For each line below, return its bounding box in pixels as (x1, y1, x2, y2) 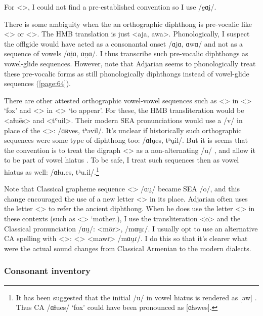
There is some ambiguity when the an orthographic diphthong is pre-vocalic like (4, 18, 252, 29)
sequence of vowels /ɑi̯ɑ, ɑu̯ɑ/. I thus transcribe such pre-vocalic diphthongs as (4, 48, 248, 59)
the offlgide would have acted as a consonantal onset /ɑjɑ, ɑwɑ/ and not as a (4, 38, 243, 49)
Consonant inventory (4, 264, 91, 277)
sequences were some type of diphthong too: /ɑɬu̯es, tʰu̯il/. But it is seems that (4, 135, 248, 145)
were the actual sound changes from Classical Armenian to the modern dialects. (4, 243, 251, 253)
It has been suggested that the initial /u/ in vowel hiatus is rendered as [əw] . (16, 292, 257, 302)
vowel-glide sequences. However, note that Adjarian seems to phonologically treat (4, 58, 256, 68)
